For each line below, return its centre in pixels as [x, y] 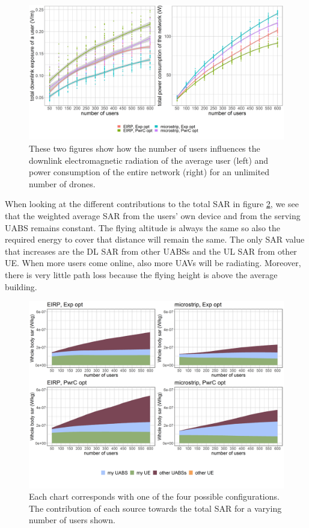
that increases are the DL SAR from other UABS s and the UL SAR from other [151, 251]
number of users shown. [72, 520]
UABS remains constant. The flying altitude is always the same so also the [143, 227]
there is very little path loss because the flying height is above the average [141, 274]
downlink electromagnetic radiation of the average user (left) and [149, 160]
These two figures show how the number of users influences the [145, 148]
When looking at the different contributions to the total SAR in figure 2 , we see [152, 204]
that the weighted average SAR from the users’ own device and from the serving [153, 215]
